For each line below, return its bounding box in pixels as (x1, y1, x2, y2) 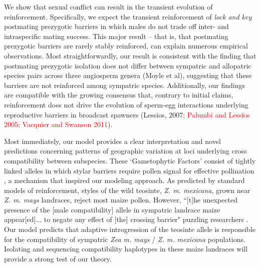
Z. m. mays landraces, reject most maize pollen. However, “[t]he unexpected (4, 194, 237, 205)
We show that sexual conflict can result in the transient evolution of (4, 1, 213, 11)
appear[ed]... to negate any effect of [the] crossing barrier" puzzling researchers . (4, 214, 248, 224)
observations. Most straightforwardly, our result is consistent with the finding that (4, 50, 256, 60)
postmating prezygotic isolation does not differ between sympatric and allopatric (4, 60, 251, 70)
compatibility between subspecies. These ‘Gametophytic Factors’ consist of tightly (4, 155, 256, 165)
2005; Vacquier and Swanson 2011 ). (4, 119, 113, 129)
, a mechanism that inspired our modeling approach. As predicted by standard (4, 175, 245, 185)
